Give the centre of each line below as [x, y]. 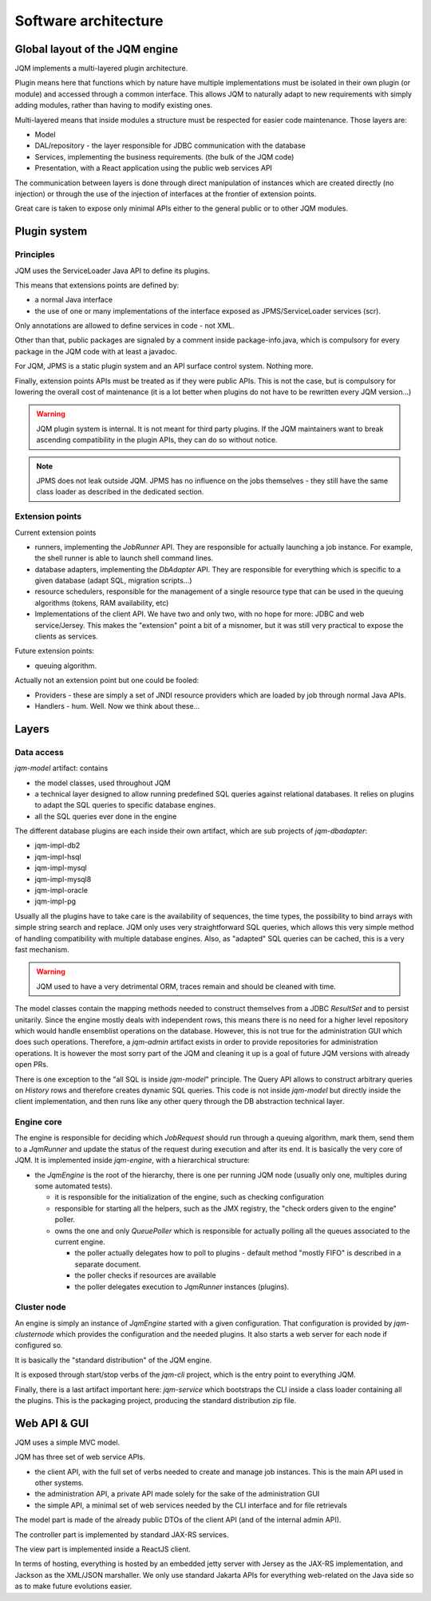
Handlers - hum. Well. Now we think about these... [117, 706]
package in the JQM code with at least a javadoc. [96, 351]
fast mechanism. [42, 949]
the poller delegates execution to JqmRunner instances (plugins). [182, 1287]
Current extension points [55, 532]
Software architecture [89, 21]
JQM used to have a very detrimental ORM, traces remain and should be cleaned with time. [186, 986]
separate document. [108, 1264]
